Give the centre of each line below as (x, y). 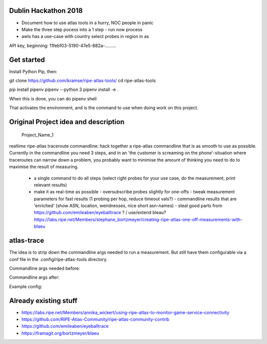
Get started (27, 60)
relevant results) (50, 185)
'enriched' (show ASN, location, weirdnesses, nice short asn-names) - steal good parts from (128, 206)
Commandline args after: (34, 277)
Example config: (26, 286)
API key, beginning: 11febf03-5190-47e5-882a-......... (63, 45)
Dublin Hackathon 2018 (46, 11)
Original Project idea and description (67, 122)
